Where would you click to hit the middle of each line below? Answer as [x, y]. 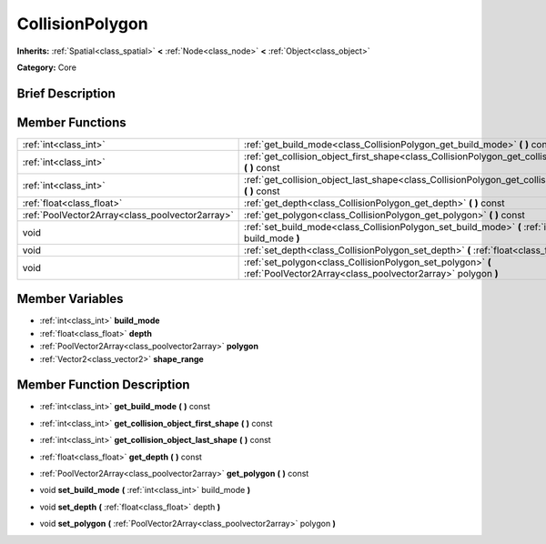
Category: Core [47, 67]
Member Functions [71, 122]
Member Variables [70, 299]
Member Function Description [103, 385]
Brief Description [66, 93]
